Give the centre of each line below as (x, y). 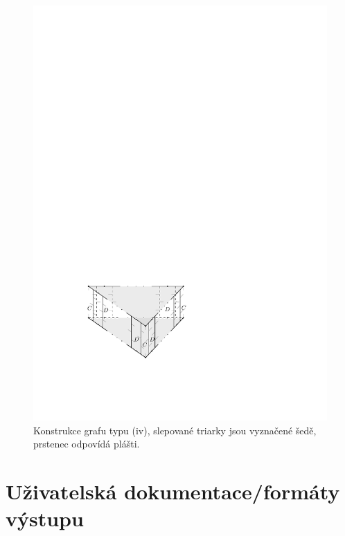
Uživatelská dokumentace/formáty (173, 491)
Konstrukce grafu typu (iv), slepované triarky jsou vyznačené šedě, (175, 430)
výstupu (45, 518)
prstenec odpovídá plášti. (87, 444)
